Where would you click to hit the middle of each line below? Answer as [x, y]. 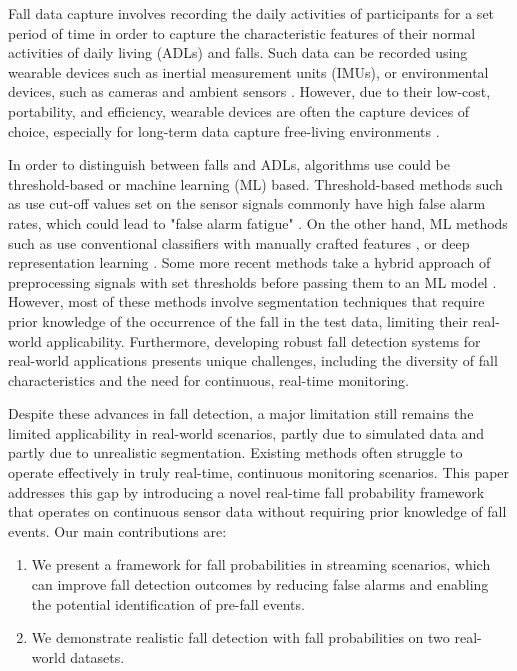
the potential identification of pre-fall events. [168, 603]
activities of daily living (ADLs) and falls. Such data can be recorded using [238, 52]
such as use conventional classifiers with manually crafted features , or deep [239, 242]
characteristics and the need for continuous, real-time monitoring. [208, 379]
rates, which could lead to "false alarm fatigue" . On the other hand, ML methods [258, 222]
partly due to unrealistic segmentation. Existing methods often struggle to [235, 452]
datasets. [97, 656]
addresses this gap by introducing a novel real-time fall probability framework [246, 491]
